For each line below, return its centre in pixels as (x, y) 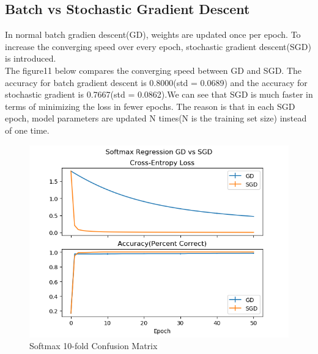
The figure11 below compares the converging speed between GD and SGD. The (153, 70)
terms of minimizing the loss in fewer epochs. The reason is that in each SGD (150, 106)
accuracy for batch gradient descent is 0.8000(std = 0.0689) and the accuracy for (156, 82)
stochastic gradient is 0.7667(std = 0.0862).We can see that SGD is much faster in (159, 94)
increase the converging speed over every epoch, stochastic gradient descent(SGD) (158, 46)
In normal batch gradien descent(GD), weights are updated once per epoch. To (153, 34)
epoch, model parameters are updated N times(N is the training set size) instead (156, 118)
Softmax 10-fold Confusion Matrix (94, 346)
